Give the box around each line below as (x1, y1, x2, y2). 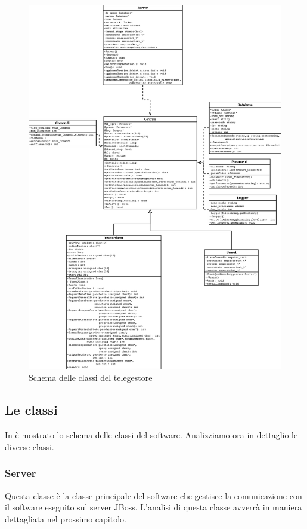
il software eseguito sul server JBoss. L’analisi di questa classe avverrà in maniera (5, 501, 302, 513)
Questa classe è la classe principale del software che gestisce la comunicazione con (5, 489, 302, 502)
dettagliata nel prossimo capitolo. (5, 512, 126, 525)
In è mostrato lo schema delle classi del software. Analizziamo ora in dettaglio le (5, 429, 298, 441)
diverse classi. (5, 440, 54, 452)
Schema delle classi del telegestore (29, 371, 153, 384)
